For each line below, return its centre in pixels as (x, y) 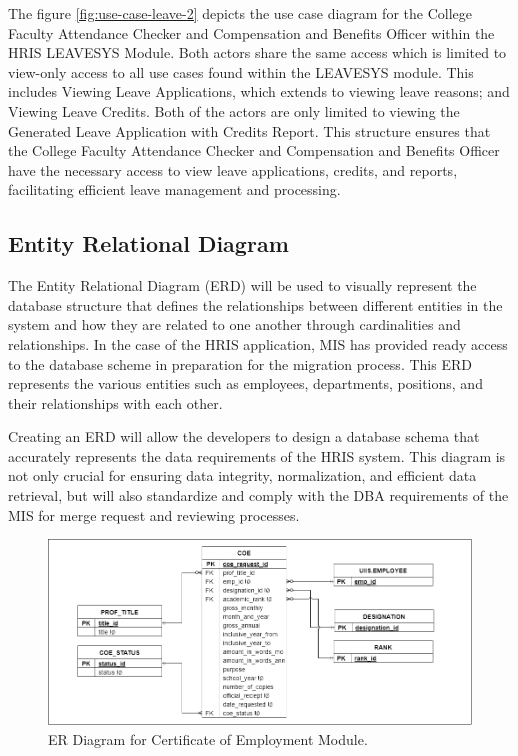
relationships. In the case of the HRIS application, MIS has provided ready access (258, 343)
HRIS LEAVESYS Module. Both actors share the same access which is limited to (257, 52)
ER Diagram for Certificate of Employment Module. (208, 738)
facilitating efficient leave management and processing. (174, 189)
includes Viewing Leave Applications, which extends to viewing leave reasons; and (259, 91)
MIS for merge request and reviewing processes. (154, 514)
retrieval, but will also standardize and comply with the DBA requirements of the (258, 495)
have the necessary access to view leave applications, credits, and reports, (233, 169)
